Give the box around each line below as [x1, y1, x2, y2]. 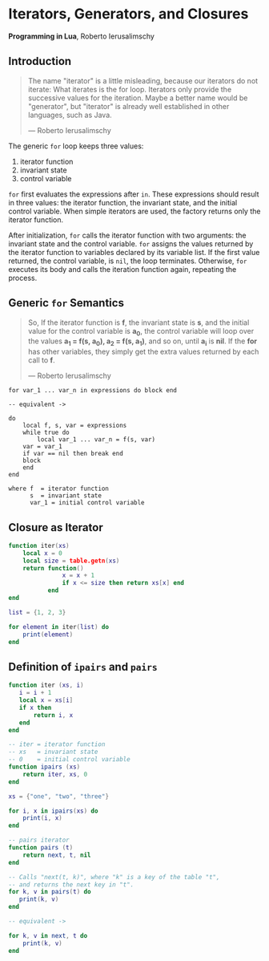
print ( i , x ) [22, 814, 62, 822]
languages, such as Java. [27, 110, 112, 120]
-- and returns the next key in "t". [8, 880, 134, 889]
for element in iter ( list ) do [8, 622, 110, 631]
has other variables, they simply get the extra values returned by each [27, 347, 259, 357]
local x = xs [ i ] [18, 696, 74, 704]
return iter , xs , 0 [22, 770, 88, 778]
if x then [18, 704, 52, 712]
